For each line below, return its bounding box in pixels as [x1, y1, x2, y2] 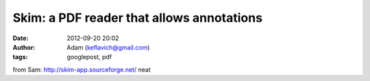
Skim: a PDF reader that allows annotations [12, 10, 263, 25]
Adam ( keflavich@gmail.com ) [66, 43, 150, 51]
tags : [12, 53, 28, 61]
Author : [12, 43, 36, 51]
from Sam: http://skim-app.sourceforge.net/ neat [12, 65, 151, 74]
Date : [12, 34, 29, 42]
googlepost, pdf [66, 53, 112, 61]
